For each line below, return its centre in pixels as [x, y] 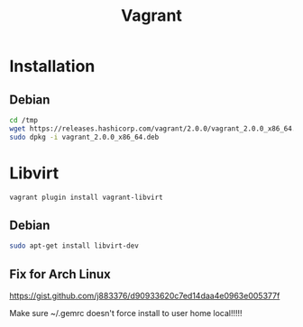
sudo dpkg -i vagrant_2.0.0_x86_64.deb [84, 137]
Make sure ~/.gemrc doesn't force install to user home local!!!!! [126, 313]
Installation [52, 66]
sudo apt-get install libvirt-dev [74, 246]
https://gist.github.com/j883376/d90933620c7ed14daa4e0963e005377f [145, 295]
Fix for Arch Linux [60, 274]
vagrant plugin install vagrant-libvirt [87, 197]
